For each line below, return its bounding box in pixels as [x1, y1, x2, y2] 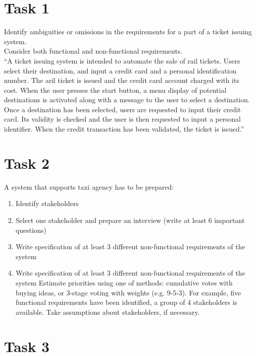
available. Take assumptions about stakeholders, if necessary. [15, 306, 200, 317]
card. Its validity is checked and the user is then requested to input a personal [4, 114, 241, 124]
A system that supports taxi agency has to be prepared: [4, 181, 174, 192]
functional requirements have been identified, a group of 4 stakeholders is [15, 297, 238, 307]
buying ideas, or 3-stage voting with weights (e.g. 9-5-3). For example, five [15, 287, 241, 297]
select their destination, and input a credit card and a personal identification [4, 65, 237, 75]
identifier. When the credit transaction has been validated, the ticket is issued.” [4, 124, 244, 134]
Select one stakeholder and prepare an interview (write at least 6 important [15, 214, 245, 225]
